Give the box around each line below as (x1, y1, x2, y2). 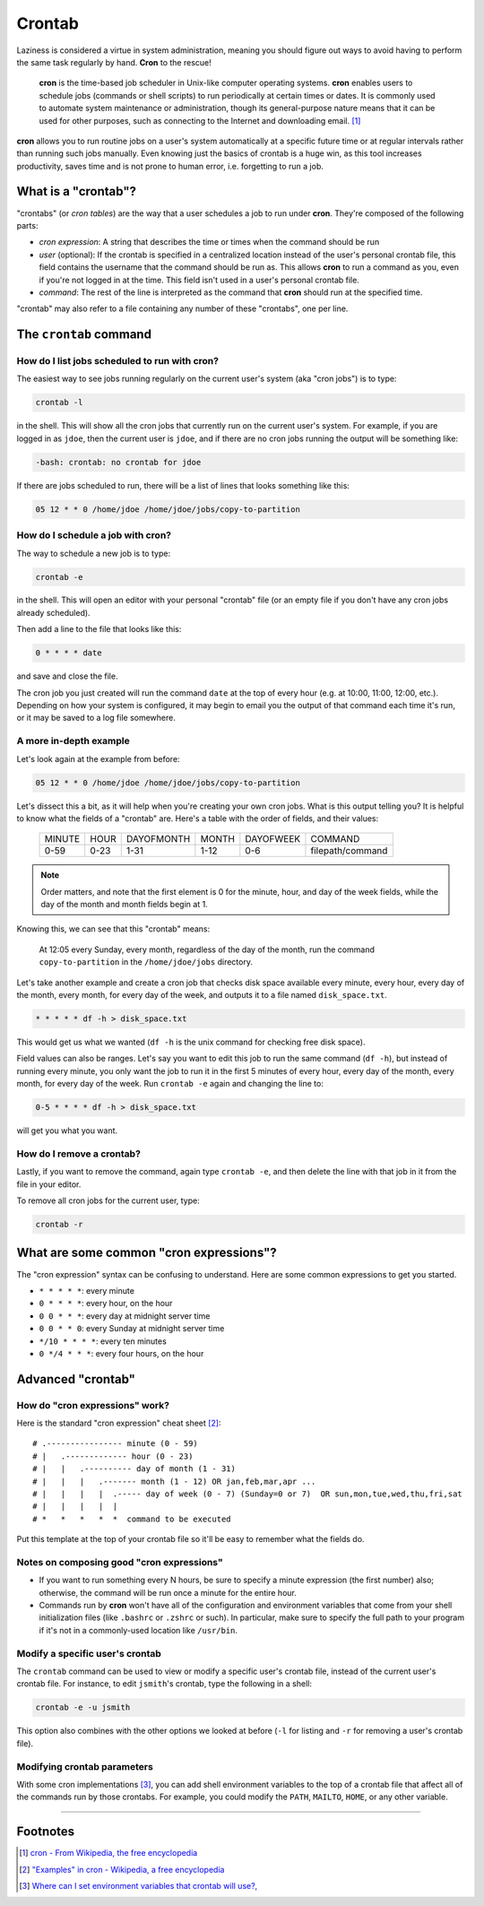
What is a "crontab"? (16, 184, 136, 199)
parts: (16, 220, 39, 230)
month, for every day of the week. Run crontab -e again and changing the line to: (16, 1079, 324, 1089)
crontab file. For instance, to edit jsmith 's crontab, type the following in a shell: (16, 1678, 313, 1689)
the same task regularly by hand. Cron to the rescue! (16, 56, 212, 67)
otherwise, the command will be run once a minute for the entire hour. (39, 1587, 298, 1598)
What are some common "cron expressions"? (16, 1245, 277, 1261)
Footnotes (16, 1824, 75, 1840)
